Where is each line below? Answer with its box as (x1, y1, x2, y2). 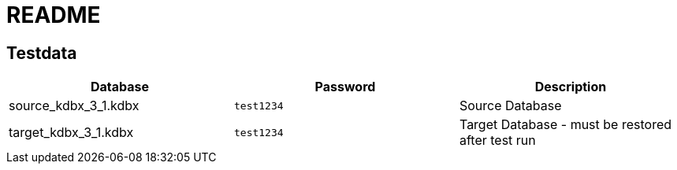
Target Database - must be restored (459, 116, 672, 133)
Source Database (459, 98, 562, 114)
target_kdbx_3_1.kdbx (9, 124, 134, 141)
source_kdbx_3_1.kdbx (9, 98, 139, 114)
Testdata (6, 42, 77, 63)
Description (534, 79, 607, 95)
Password (314, 79, 376, 95)
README (6, 2, 101, 28)
